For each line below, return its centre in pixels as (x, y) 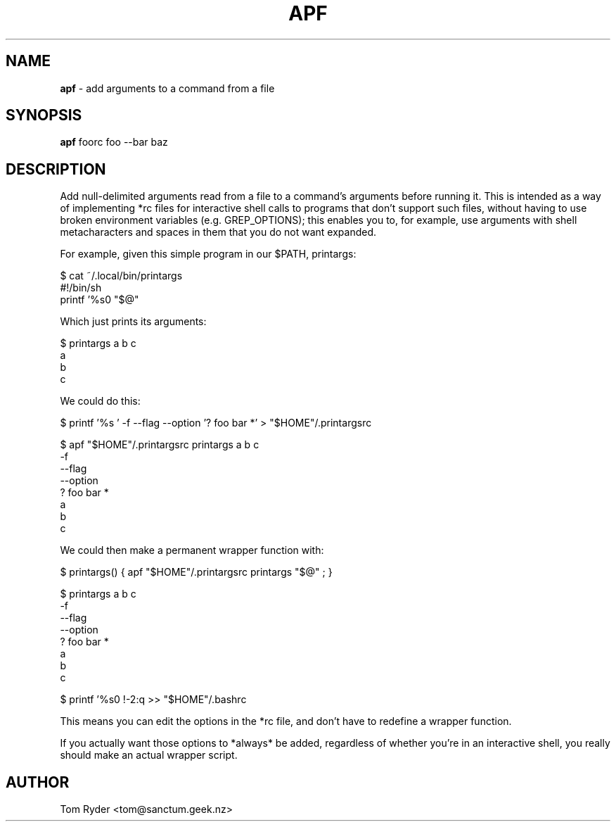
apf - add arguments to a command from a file (167, 88)
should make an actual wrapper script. (149, 755)
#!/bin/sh (81, 288)
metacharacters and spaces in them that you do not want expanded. (218, 232)
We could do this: (100, 401)
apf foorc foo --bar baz (114, 142)
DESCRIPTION (56, 169)
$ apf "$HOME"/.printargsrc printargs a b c (160, 445)
